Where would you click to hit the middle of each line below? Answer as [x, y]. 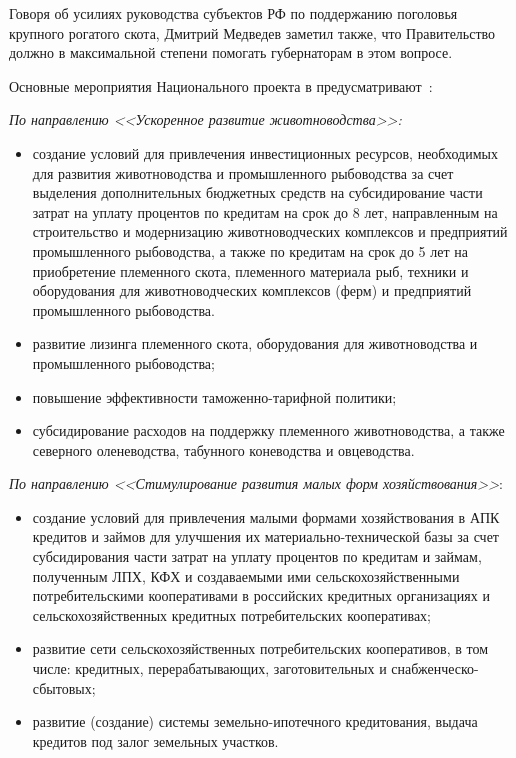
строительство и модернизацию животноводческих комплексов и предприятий [270, 231]
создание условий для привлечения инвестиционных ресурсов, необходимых [265, 152]
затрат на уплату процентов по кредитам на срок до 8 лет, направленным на [265, 211]
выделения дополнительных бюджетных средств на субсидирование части [257, 192]
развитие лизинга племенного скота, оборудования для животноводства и [255, 343]
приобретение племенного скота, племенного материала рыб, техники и [250, 270]
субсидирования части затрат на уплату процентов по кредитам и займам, [257, 556]
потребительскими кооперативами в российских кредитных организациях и [261, 595]
